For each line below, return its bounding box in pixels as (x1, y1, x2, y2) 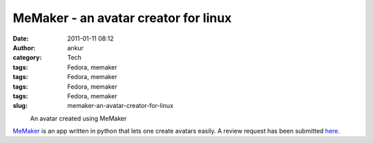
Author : (12, 43, 36, 52)
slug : (12, 102, 28, 110)
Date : (12, 34, 29, 43)
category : (12, 54, 42, 62)
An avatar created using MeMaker (30, 114, 127, 122)
